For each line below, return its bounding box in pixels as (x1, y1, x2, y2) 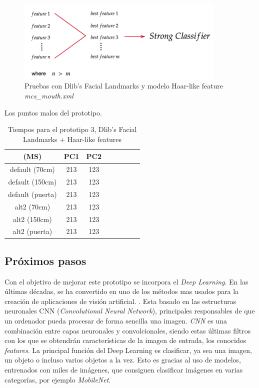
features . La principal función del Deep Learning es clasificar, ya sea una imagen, (4, 344, 252, 355)
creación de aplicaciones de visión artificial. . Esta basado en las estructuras (4, 295, 236, 306)
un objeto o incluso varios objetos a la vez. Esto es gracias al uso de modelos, (4, 354, 241, 365)
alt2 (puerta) (12, 226, 52, 236)
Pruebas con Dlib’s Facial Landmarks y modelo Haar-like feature (24, 80, 223, 91)
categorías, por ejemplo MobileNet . (4, 374, 111, 384)
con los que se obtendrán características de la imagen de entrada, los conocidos (4, 335, 246, 345)
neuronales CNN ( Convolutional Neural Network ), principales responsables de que (4, 305, 255, 316)
